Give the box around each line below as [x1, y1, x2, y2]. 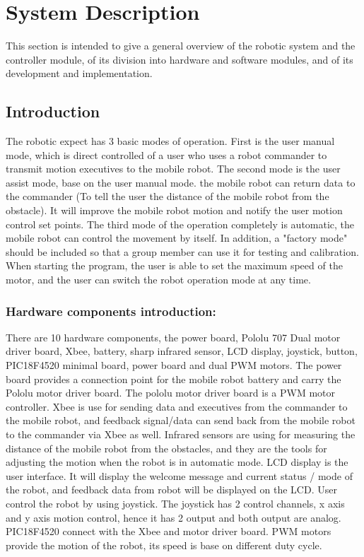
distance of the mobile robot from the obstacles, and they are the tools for [6, 440, 327, 455]
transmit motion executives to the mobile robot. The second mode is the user [6, 161, 341, 176]
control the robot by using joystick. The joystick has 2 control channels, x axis [6, 496, 345, 510]
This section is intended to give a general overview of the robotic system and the [6, 38, 356, 53]
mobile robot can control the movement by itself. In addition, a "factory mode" [6, 230, 348, 245]
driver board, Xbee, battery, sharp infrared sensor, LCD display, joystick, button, [6, 344, 358, 358]
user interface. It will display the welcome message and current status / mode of [6, 468, 353, 483]
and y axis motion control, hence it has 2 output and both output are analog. [6, 510, 341, 524]
